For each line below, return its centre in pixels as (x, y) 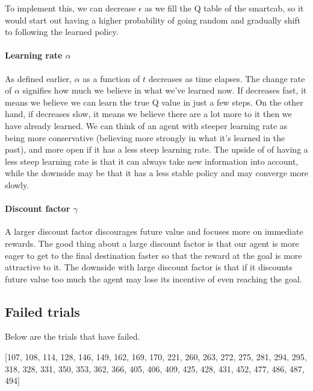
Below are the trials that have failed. (73, 336)
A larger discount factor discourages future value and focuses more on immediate (154, 231)
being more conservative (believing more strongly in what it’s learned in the (145, 137)
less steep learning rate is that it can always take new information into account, (152, 161)
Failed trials (42, 311)
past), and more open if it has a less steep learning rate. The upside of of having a (156, 149)
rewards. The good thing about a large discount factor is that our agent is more (152, 243)
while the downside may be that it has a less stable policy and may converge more (157, 173)
